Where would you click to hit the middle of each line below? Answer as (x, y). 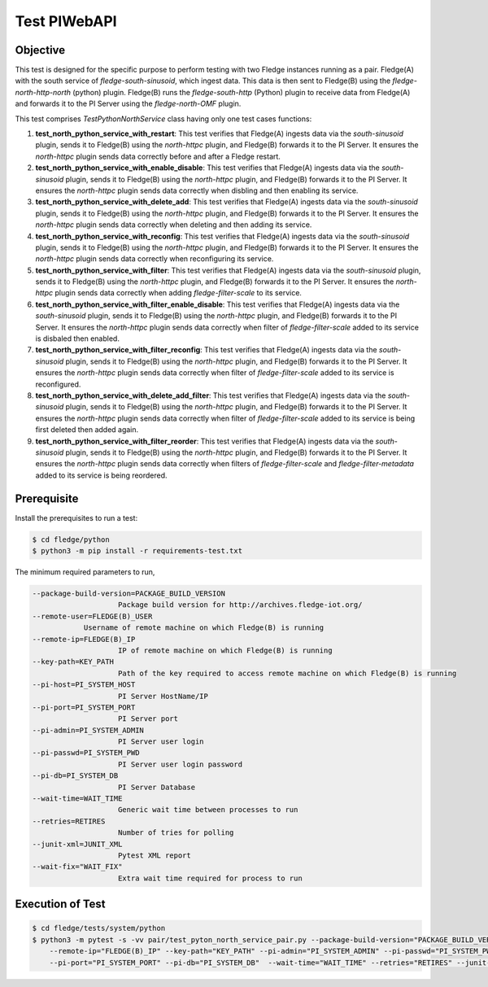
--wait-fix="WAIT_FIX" (77, 867)
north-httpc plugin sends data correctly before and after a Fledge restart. (158, 156)
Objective (40, 50)
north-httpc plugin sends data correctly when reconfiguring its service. (155, 259)
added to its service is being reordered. (101, 475)
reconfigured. (58, 384)
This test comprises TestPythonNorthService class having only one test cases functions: (163, 119)
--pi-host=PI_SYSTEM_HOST (84, 685)
